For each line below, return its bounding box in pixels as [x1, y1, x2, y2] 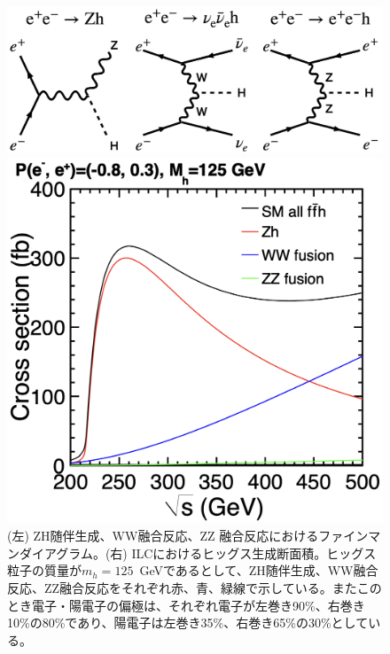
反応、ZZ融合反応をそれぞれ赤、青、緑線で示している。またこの [7, 578, 382, 596]
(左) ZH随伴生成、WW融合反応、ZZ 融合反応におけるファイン [7, 526, 369, 545]
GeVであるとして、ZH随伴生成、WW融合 [139, 561, 378, 580]
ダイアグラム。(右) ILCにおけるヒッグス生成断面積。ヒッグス [19, 543, 377, 562]
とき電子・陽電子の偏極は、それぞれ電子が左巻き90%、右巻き [7, 596, 365, 614]
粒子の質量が [7, 561, 82, 580]
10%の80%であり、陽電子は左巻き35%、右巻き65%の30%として [7, 613, 369, 632]
